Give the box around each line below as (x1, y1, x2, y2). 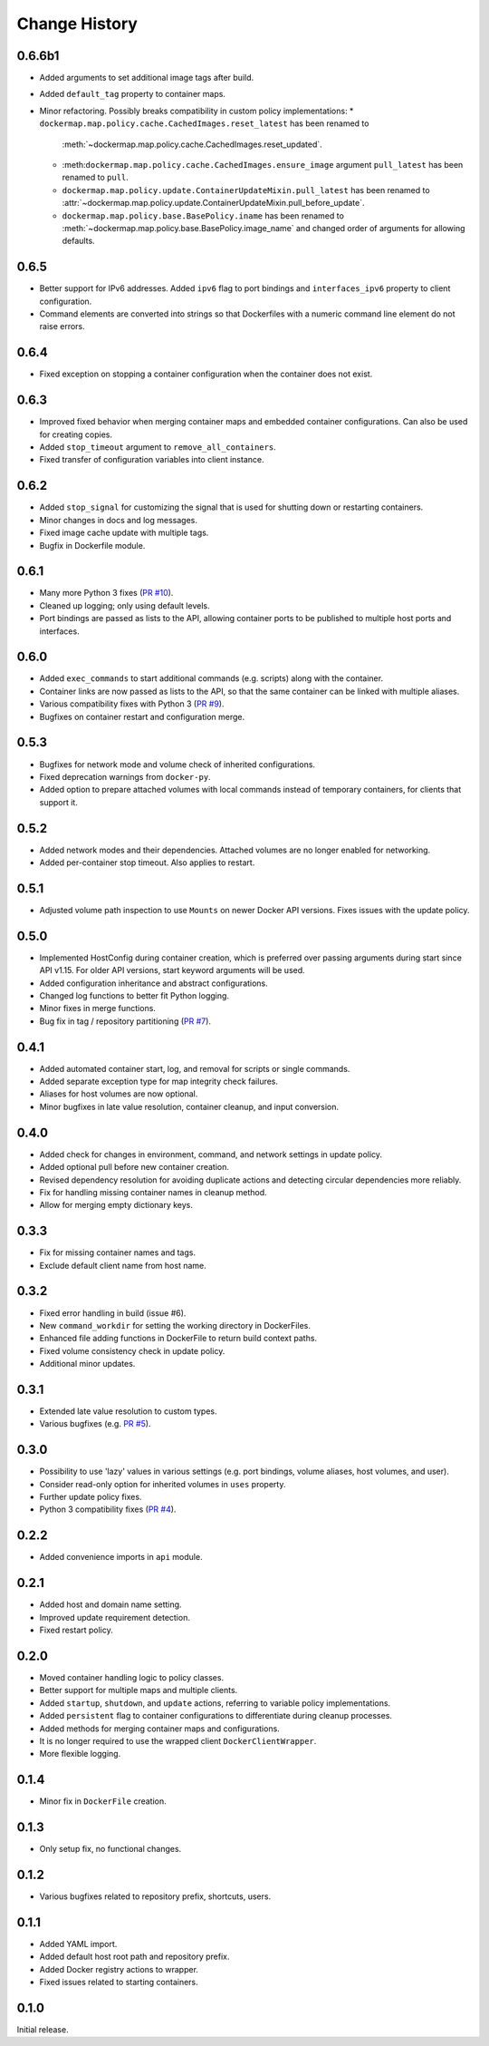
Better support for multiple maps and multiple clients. (39, 1685, 238, 1696)
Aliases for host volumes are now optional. (39, 1088, 198, 1099)
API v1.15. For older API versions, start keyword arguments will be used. (39, 965, 305, 976)
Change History (16, 14, 138, 34)
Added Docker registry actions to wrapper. (39, 1963, 199, 1974)
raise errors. (39, 321, 85, 332)
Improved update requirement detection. (39, 1612, 190, 1622)
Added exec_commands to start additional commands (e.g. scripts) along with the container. (39, 673, 384, 684)
